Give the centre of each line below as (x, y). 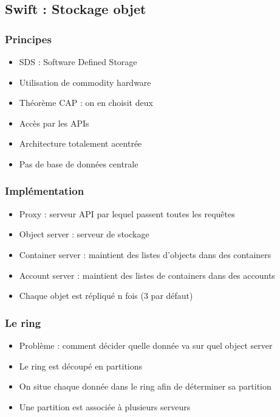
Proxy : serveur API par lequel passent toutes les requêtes (127, 213)
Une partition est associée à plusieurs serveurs (105, 406)
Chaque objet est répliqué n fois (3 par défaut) (106, 296)
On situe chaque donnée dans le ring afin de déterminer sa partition (145, 386)
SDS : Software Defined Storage (78, 61)
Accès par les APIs (54, 123)
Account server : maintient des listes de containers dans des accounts (147, 275)
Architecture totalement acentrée (80, 143)
